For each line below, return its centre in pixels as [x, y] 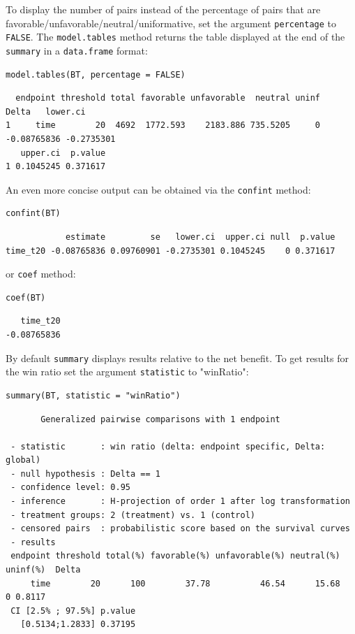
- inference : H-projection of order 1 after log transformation [180, 502]
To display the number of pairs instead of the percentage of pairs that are [163, 9]
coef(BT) [26, 297]
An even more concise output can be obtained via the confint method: [158, 189]
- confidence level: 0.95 [70, 488]
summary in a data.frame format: [77, 50]
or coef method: [41, 274]
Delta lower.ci [46, 111]
